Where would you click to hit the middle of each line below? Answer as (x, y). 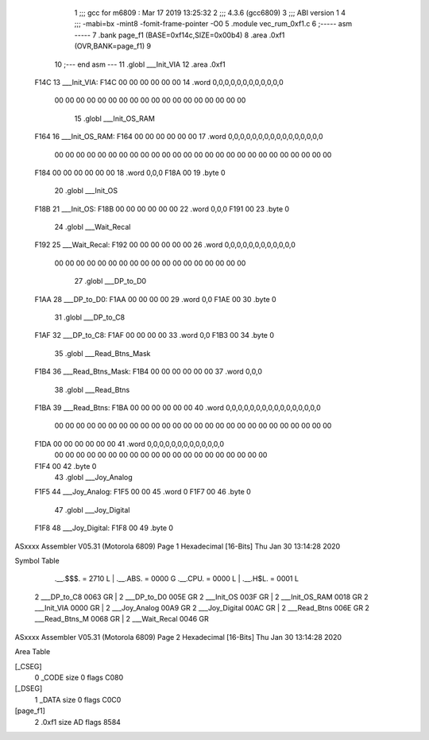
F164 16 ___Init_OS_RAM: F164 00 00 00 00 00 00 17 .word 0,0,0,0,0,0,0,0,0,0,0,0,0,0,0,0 (179, 137)
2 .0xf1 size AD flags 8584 (77, 722)
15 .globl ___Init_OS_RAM (114, 118)
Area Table (33, 652)
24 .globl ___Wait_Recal (93, 227)
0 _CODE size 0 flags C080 (79, 678)
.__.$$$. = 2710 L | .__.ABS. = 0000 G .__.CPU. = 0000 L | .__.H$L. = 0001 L (177, 579)
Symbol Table (37, 560)
